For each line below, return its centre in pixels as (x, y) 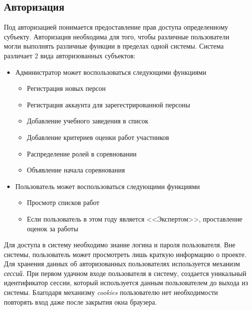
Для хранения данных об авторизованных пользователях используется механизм (122, 264)
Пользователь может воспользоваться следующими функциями (108, 186)
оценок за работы (53, 228)
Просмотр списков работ (63, 202)
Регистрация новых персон (66, 88)
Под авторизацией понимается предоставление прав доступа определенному (116, 27)
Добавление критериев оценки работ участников (98, 137)
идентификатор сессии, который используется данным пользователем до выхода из (126, 283)
